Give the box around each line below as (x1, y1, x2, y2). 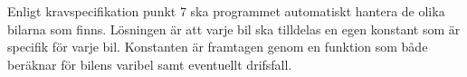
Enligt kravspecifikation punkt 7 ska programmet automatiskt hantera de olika (7, 2, 445, 20)
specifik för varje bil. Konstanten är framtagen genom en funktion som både (7, 37, 428, 56)
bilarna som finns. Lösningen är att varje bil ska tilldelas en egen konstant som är (7, 19, 461, 38)
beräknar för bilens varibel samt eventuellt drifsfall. (7, 54, 292, 73)
